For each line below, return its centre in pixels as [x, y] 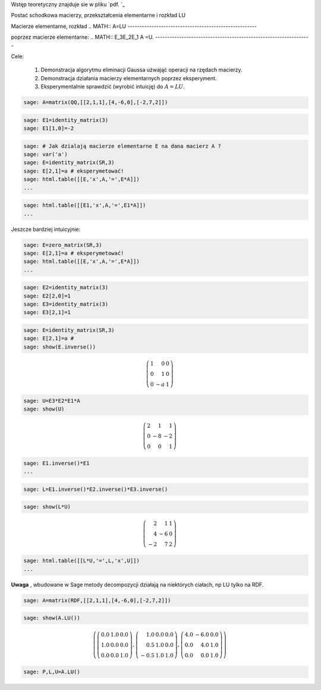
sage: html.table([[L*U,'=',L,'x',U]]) [81, 561]
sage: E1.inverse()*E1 [56, 463]
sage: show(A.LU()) [52, 618]
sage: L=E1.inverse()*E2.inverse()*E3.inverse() [96, 489]
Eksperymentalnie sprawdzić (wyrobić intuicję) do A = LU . [113, 87]
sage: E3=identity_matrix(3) [66, 304]
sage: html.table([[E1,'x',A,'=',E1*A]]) [85, 206]
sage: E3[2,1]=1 [47, 313]
